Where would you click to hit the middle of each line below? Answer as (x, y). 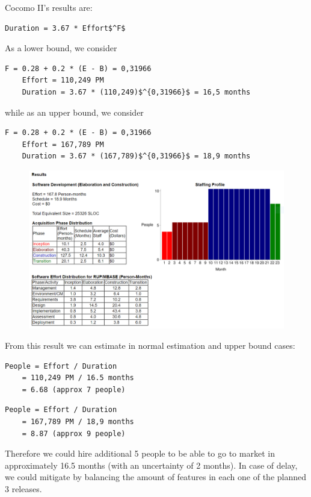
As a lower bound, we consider (61, 48)
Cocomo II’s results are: (49, 7)
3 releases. (23, 488)
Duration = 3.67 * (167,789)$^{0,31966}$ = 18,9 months (136, 156)
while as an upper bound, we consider (74, 112)
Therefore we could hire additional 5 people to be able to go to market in (140, 453)
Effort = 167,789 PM (63, 144)
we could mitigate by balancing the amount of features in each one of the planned (156, 477)
